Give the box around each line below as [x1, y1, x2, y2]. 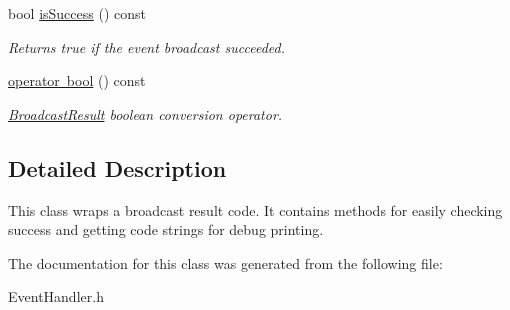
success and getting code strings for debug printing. [8, 219, 324, 240]
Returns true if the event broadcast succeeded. [8, 36, 285, 57]
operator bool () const [8, 70, 146, 91]
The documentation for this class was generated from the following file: [8, 252, 443, 273]
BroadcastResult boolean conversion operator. [8, 103, 283, 124]
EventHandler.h [8, 286, 104, 307]
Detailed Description [8, 152, 227, 183]
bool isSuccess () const [8, 3, 146, 23]
